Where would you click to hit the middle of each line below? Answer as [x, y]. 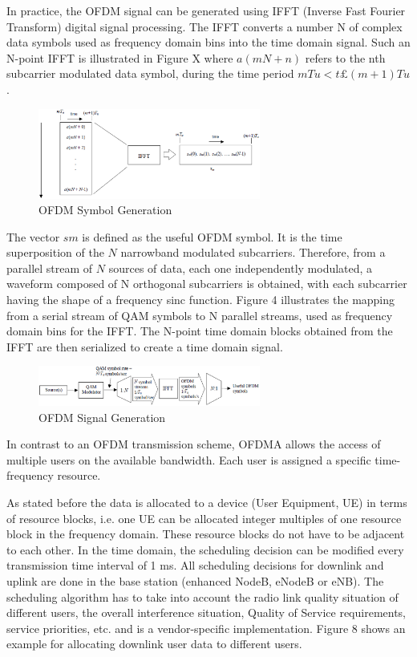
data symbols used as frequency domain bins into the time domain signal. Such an [208, 42]
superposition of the [55, 252]
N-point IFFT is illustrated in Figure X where [120, 57]
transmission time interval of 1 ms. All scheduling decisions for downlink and [195, 565]
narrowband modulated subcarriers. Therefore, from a [253, 252]
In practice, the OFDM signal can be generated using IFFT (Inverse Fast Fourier [206, 10]
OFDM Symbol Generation [105, 210]
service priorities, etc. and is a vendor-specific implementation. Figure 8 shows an [206, 628]
